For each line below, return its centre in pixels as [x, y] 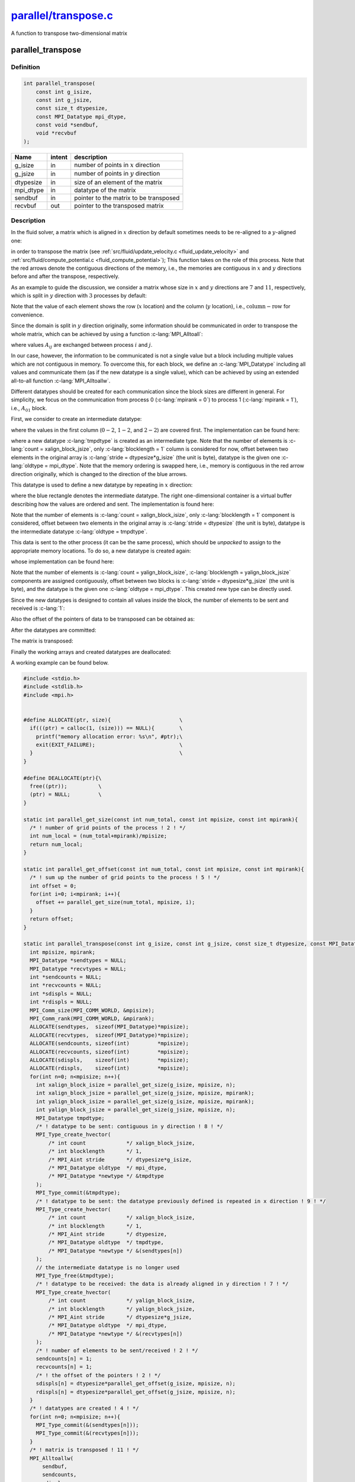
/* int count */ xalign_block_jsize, [122, 1143]
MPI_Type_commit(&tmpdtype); [78, 1193]
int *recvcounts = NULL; [66, 985]
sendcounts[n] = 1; [64, 1358]
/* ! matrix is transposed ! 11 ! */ [84, 1450]
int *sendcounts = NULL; [66, 977]
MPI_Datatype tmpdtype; [70, 1118]
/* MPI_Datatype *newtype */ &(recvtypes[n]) [115, 1334]
